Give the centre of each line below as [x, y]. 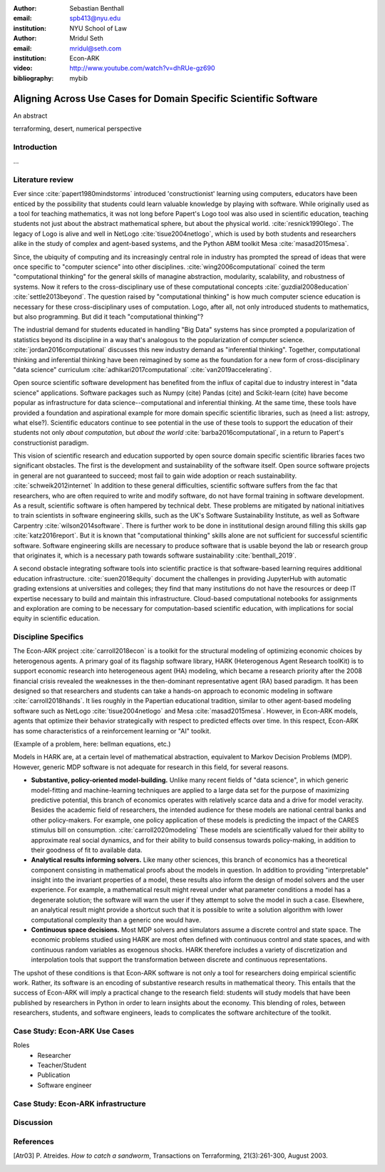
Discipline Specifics [48, 637]
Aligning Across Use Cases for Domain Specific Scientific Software [165, 99]
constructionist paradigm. [51, 443]
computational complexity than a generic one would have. [116, 920]
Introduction [35, 147]
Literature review [43, 180]
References [34, 1141]
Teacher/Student [62, 1065]
